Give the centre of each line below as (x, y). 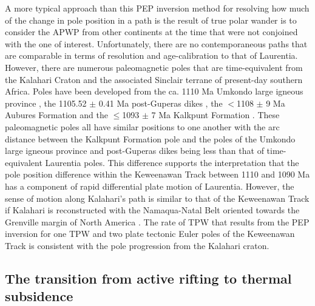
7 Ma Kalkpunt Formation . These (215, 115)
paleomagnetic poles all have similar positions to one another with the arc (142, 126)
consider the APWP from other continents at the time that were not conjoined (151, 32)
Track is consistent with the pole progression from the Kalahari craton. (137, 245)
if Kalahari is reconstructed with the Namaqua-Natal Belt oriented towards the (152, 210)
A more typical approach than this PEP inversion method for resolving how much (157, 8)
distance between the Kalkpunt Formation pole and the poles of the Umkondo (150, 138)
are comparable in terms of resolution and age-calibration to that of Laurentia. (151, 55)
